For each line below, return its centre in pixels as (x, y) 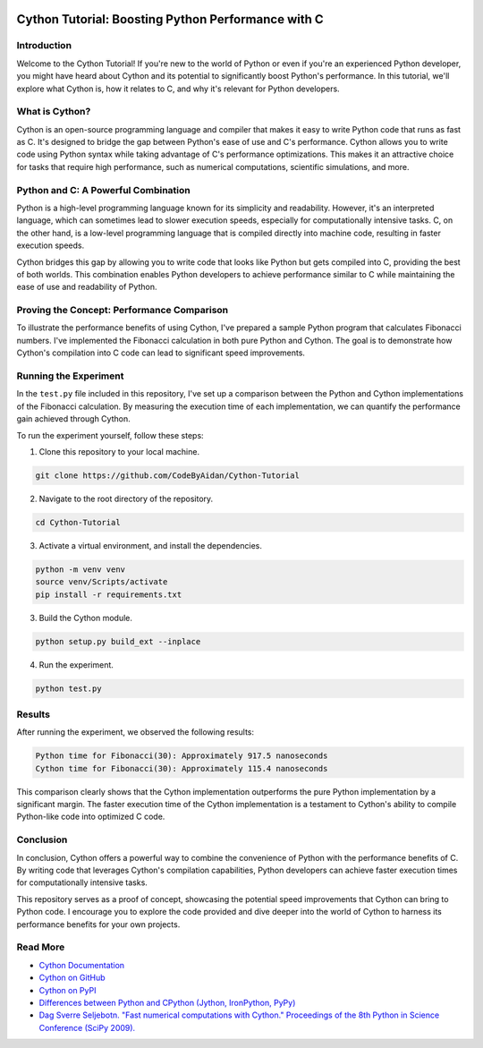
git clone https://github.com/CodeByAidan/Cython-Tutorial (167, 475)
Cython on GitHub (72, 978)
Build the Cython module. (86, 618)
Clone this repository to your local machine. (119, 451)
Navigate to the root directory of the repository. (126, 498)
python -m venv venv (80, 569)
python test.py (68, 688)
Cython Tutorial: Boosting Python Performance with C (170, 19)
